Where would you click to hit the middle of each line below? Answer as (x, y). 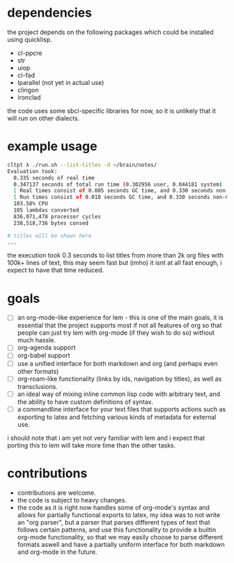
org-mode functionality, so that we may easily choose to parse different (120, 537)
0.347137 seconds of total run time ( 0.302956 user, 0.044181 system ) (118, 184)
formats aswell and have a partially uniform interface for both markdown (121, 544)
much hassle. (37, 340)
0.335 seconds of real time (54, 178)
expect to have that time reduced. (56, 270)
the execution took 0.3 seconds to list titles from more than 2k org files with (116, 255)
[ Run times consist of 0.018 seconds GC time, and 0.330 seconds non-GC (123, 197)
